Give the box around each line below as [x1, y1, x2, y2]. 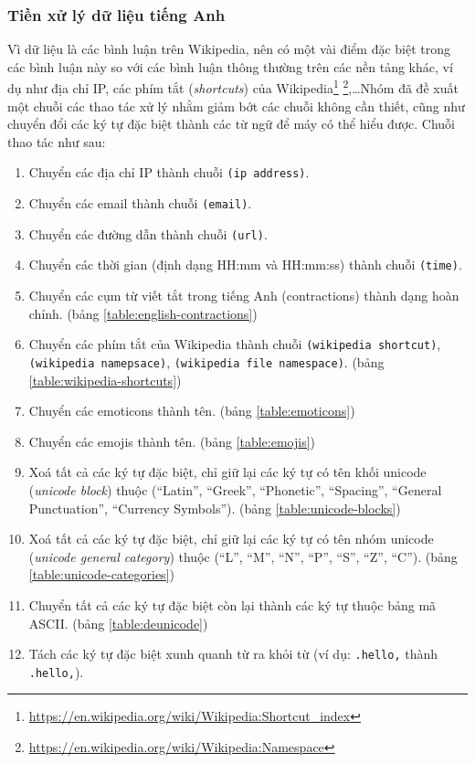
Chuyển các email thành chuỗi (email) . [28, 194, 252, 213]
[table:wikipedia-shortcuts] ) [28, 370, 182, 389]
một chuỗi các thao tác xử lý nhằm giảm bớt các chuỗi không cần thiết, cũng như [7, 96, 465, 115]
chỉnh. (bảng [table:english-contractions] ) [28, 303, 258, 323]
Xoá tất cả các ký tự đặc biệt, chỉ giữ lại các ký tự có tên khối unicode [28, 462, 427, 482]
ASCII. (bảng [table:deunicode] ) [28, 613, 208, 632]
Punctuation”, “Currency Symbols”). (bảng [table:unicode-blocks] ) [28, 498, 401, 517]
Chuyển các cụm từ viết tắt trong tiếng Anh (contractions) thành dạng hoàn [28, 286, 459, 305]
